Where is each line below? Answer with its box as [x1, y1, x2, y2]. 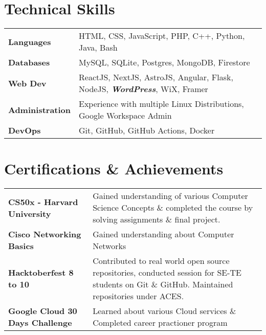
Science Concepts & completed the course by [93, 202, 253, 214]
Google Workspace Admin [79, 109, 172, 122]
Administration [8, 103, 71, 116]
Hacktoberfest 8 [8, 266, 74, 279]
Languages [8, 35, 51, 48]
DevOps [8, 124, 41, 137]
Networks [93, 240, 126, 252]
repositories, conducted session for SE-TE [93, 266, 241, 279]
